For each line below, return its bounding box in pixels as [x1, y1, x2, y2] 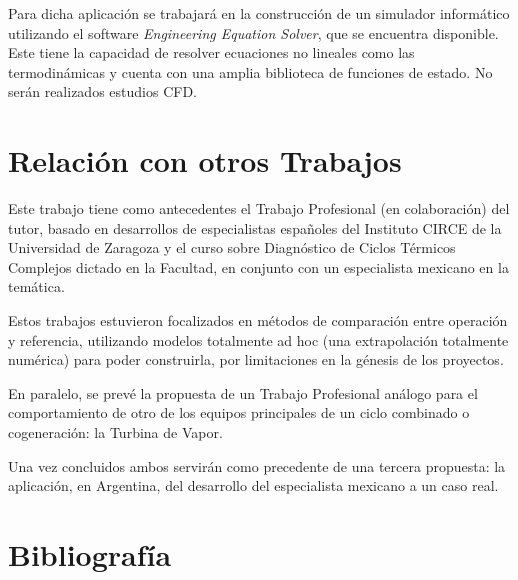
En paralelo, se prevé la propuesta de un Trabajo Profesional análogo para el [8, 382, 478, 403]
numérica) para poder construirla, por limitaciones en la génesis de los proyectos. [8, 349, 504, 370]
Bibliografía [8, 534, 172, 574]
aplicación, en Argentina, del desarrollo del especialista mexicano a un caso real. [8, 475, 499, 496]
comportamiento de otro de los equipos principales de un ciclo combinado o [8, 402, 470, 423]
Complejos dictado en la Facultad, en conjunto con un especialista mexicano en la [8, 256, 509, 277]
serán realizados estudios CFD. [8, 81, 197, 102]
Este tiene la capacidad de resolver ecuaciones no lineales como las [8, 42, 415, 63]
